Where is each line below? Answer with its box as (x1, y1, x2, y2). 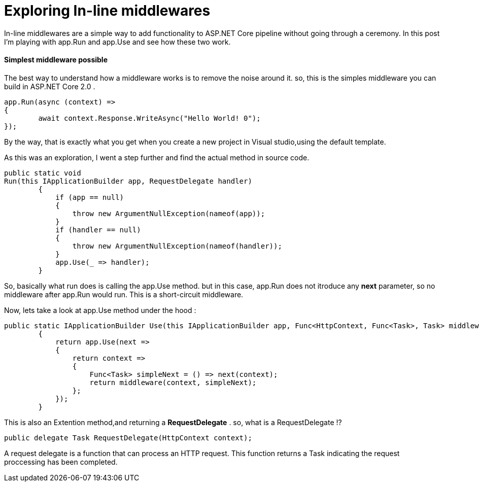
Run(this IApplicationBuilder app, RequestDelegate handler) (4, 177, 252, 185)
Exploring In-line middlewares (4, 2, 211, 19)
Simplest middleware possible (4, 55, 108, 64)
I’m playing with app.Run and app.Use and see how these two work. (4, 37, 231, 46)
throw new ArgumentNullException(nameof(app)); (72, 209, 265, 218)
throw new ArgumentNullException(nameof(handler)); (72, 241, 282, 250)
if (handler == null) (55, 225, 141, 234)
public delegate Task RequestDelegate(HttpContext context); (4, 433, 252, 442)
